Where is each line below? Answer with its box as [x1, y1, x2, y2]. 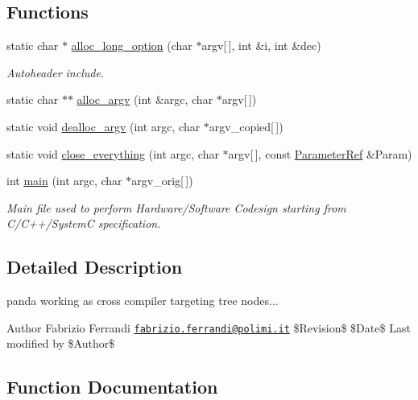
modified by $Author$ [6, 335, 115, 352]
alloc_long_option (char [71, 37, 192, 54]
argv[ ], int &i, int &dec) [201, 37, 321, 54]
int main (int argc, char [6, 172, 122, 189]
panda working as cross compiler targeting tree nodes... [6, 292, 279, 309]
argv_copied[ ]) [209, 118, 283, 134]
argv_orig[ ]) [131, 172, 193, 189]
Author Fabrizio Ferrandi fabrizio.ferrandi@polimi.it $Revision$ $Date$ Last [6, 319, 411, 336]
